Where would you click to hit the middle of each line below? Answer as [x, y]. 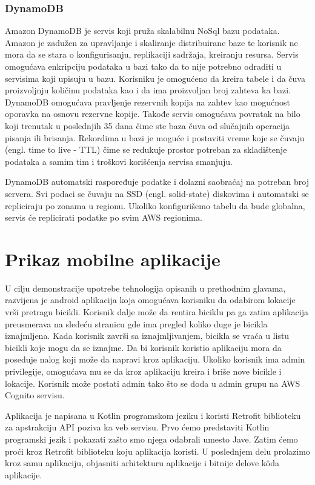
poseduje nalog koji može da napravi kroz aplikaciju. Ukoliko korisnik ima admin [155, 359]
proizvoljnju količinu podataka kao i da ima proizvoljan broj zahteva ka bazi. [148, 90]
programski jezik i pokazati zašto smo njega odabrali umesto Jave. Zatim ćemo [151, 439]
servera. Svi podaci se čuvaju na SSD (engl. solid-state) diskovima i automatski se [157, 193]
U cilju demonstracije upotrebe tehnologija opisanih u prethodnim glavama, [145, 288]
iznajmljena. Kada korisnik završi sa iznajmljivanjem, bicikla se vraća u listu [147, 336]
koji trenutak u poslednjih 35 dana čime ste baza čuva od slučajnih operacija [148, 125]
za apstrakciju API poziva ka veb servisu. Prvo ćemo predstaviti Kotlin [137, 427]
